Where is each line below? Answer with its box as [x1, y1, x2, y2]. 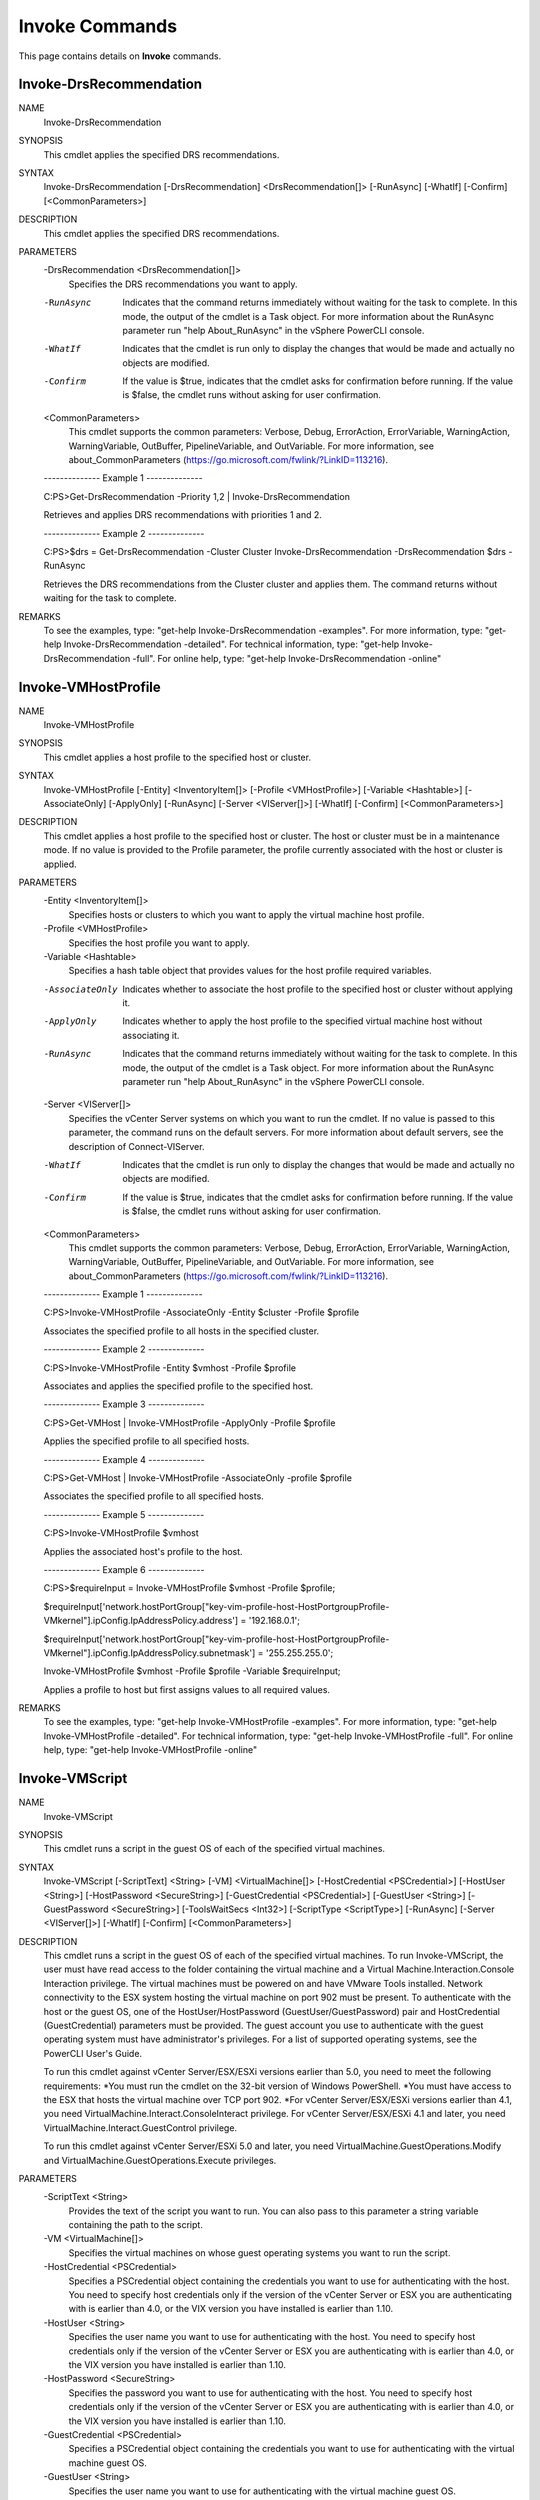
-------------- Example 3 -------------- [43, 1398, 205, 1410]
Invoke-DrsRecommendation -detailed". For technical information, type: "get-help [63, 638, 400, 650]
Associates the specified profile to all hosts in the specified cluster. [43, 1325, 320, 1337]
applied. [43, 858, 77, 870]
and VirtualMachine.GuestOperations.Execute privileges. [43, 2154, 277, 2166]
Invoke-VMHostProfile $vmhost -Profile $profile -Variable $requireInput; [43, 1665, 341, 1677]
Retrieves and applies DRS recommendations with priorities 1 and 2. [43, 509, 322, 521]
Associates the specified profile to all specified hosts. [43, 1490, 264, 1502]
